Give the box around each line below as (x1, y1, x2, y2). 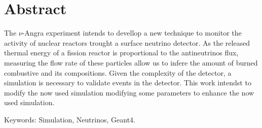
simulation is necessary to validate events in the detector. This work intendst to (4, 77, 251, 88)
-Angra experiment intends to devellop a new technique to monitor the (22, 27, 242, 38)
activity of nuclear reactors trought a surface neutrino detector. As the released (4, 37, 250, 48)
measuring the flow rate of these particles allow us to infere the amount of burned (4, 57, 258, 68)
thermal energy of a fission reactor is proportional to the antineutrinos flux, (4, 47, 239, 58)
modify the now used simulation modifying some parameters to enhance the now (4, 87, 254, 98)
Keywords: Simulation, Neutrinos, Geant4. (4, 114, 135, 124)
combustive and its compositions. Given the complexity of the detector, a (4, 67, 232, 78)
